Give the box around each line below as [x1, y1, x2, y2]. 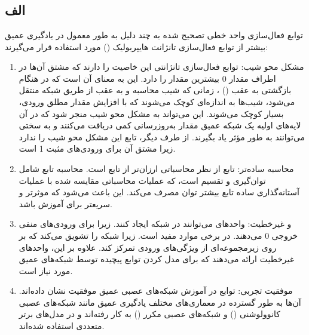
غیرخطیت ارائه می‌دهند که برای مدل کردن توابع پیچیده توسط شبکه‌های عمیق [19, 253, 295, 265]
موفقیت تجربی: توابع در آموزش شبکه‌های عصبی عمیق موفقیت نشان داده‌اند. [19, 284, 293, 297]
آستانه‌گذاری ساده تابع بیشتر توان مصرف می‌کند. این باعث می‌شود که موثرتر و [19, 186, 299, 198]
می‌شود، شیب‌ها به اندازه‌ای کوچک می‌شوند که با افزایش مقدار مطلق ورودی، [19, 95, 295, 107]
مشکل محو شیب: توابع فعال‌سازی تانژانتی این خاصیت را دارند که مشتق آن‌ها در [19, 60, 304, 73]
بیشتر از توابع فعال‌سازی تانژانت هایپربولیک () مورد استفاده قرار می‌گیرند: [5, 40, 268, 53]
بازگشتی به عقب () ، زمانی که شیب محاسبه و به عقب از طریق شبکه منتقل [19, 84, 292, 96]
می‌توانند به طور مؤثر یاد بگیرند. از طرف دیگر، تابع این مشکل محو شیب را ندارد [19, 130, 305, 143]
